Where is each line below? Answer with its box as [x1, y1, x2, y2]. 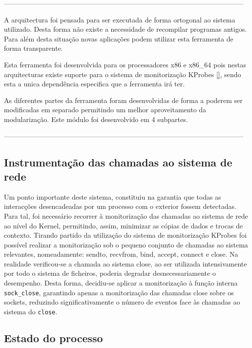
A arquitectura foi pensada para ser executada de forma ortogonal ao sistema [4, 14, 235, 24]
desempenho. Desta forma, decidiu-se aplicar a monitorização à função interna [4, 278, 238, 288]
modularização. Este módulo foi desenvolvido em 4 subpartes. [4, 114, 188, 124]
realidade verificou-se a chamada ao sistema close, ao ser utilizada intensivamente [4, 258, 247, 268]
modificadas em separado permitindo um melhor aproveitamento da [4, 104, 207, 115]
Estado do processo [4, 330, 103, 345]
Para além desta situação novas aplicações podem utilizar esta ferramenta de [4, 33, 233, 43]
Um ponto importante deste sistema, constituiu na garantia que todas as [4, 191, 221, 202]
